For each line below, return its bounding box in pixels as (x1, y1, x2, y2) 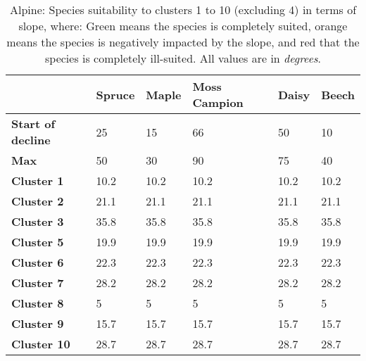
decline (11, 132, 51, 148)
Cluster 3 (11, 213, 64, 229)
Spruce (96, 86, 135, 103)
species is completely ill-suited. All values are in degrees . (44, 50, 322, 66)
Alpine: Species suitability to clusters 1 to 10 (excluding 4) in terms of (9, 1, 357, 18)
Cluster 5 (11, 234, 64, 250)
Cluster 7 (11, 274, 64, 291)
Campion (192, 94, 244, 110)
